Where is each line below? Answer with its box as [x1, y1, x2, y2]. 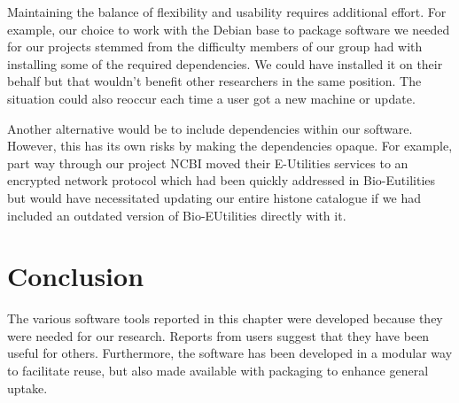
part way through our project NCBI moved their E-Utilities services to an [7, 153, 408, 172]
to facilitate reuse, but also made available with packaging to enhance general [7, 361, 429, 380]
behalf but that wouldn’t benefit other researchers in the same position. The [7, 72, 422, 90]
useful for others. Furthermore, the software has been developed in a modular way [7, 344, 453, 362]
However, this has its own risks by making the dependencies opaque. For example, [7, 136, 453, 155]
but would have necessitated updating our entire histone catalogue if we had [7, 188, 421, 206]
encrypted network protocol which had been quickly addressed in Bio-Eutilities [7, 171, 436, 190]
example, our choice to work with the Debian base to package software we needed [7, 19, 450, 38]
